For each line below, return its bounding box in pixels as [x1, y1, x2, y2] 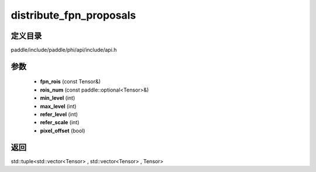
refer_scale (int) [40, 119, 80, 126]
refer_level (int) [40, 111, 78, 118]
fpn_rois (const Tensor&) [40, 78, 101, 85]
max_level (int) [40, 103, 77, 110]
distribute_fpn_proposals [11, 9, 136, 22]
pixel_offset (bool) [40, 127, 85, 134]
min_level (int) [40, 94, 75, 101]
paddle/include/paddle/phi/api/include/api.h [11, 47, 117, 54]
